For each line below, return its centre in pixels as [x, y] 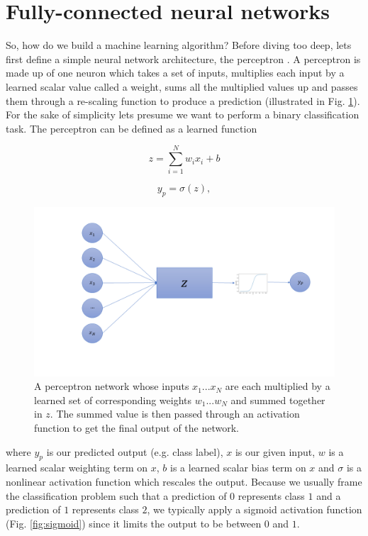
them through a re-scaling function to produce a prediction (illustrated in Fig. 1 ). [183, 100]
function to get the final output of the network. [137, 428]
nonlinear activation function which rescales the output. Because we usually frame [184, 482]
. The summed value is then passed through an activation [175, 414]
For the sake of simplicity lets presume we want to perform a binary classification [183, 115]
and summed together [278, 400]
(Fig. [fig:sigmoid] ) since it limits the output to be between [134, 523]
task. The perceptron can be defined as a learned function [132, 128]
